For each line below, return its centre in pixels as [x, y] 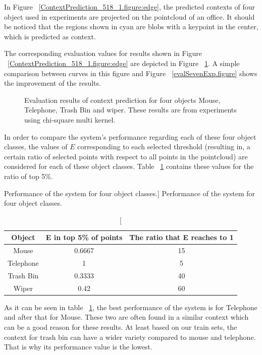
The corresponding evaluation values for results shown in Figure [103, 53]
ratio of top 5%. [29, 176]
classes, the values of [36, 146]
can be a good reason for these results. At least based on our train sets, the [121, 327]
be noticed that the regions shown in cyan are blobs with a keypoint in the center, [131, 26]
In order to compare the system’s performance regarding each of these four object [130, 136]
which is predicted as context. [50, 36]
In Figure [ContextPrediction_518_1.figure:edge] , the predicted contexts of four [129, 7]
